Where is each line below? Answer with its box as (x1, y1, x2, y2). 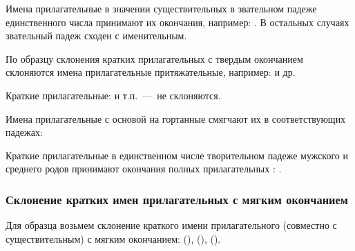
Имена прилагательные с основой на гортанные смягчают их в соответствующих (6, 111, 346, 125)
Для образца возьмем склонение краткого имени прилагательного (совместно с (6, 218, 337, 232)
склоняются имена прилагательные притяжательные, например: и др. (6, 65, 296, 79)
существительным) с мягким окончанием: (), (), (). (6, 231, 221, 245)
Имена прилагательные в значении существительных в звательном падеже (6, 1, 317, 15)
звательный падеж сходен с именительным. (6, 28, 187, 43)
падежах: (6, 125, 43, 139)
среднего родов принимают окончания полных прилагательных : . (6, 161, 282, 176)
